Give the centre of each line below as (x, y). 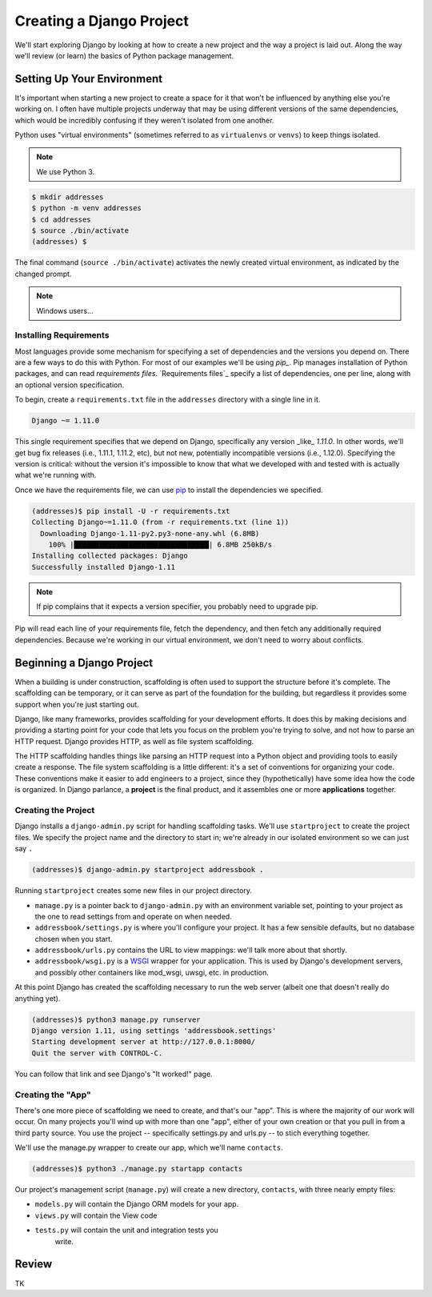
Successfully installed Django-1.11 (104, 567)
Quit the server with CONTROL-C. (97, 1053)
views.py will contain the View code (96, 1215)
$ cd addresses (61, 219)
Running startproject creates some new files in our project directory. (133, 891)
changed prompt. (43, 274)
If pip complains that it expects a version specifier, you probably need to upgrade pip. (178, 606)
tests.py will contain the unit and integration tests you (127, 1230)
